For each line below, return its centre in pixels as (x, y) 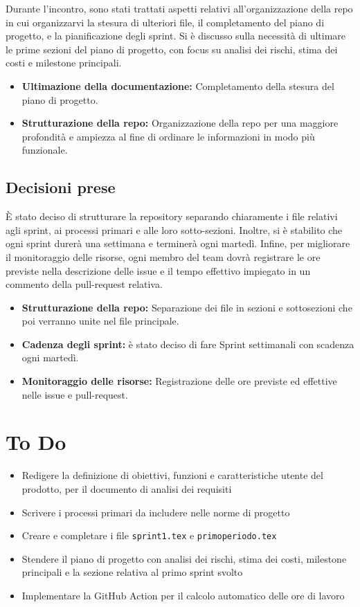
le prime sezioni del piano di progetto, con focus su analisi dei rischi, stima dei (172, 49)
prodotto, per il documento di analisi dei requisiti (127, 488)
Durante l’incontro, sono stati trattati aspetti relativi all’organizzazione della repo (179, 8)
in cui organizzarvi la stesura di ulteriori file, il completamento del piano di (165, 22)
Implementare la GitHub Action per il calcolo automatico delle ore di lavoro (183, 596)
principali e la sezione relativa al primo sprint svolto (132, 572)
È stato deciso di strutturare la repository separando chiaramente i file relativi (172, 216)
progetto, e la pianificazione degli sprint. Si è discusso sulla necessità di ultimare (176, 36)
